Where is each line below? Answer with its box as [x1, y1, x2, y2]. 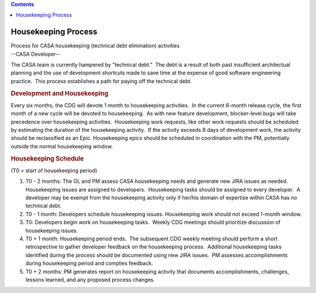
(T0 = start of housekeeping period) [11, 167, 98, 174]
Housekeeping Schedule [11, 154, 84, 162]
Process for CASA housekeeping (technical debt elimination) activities [11, 42, 180, 49]
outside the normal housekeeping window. [11, 142, 114, 149]
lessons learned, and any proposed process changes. [25, 276, 155, 283]
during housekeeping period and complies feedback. [25, 260, 153, 267]
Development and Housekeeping [11, 89, 108, 97]
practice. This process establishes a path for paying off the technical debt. [11, 77, 193, 84]
